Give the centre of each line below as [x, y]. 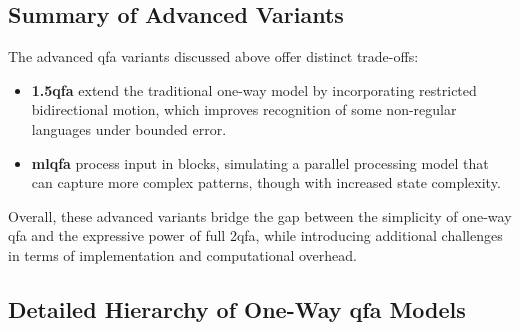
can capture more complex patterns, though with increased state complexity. [266, 182]
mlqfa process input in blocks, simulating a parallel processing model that [260, 162]
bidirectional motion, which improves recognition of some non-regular [244, 109]
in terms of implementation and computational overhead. [183, 254]
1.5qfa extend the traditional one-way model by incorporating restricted [254, 89]
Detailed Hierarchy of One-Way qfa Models [237, 308]
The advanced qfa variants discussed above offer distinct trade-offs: [213, 56]
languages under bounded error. [129, 128]
